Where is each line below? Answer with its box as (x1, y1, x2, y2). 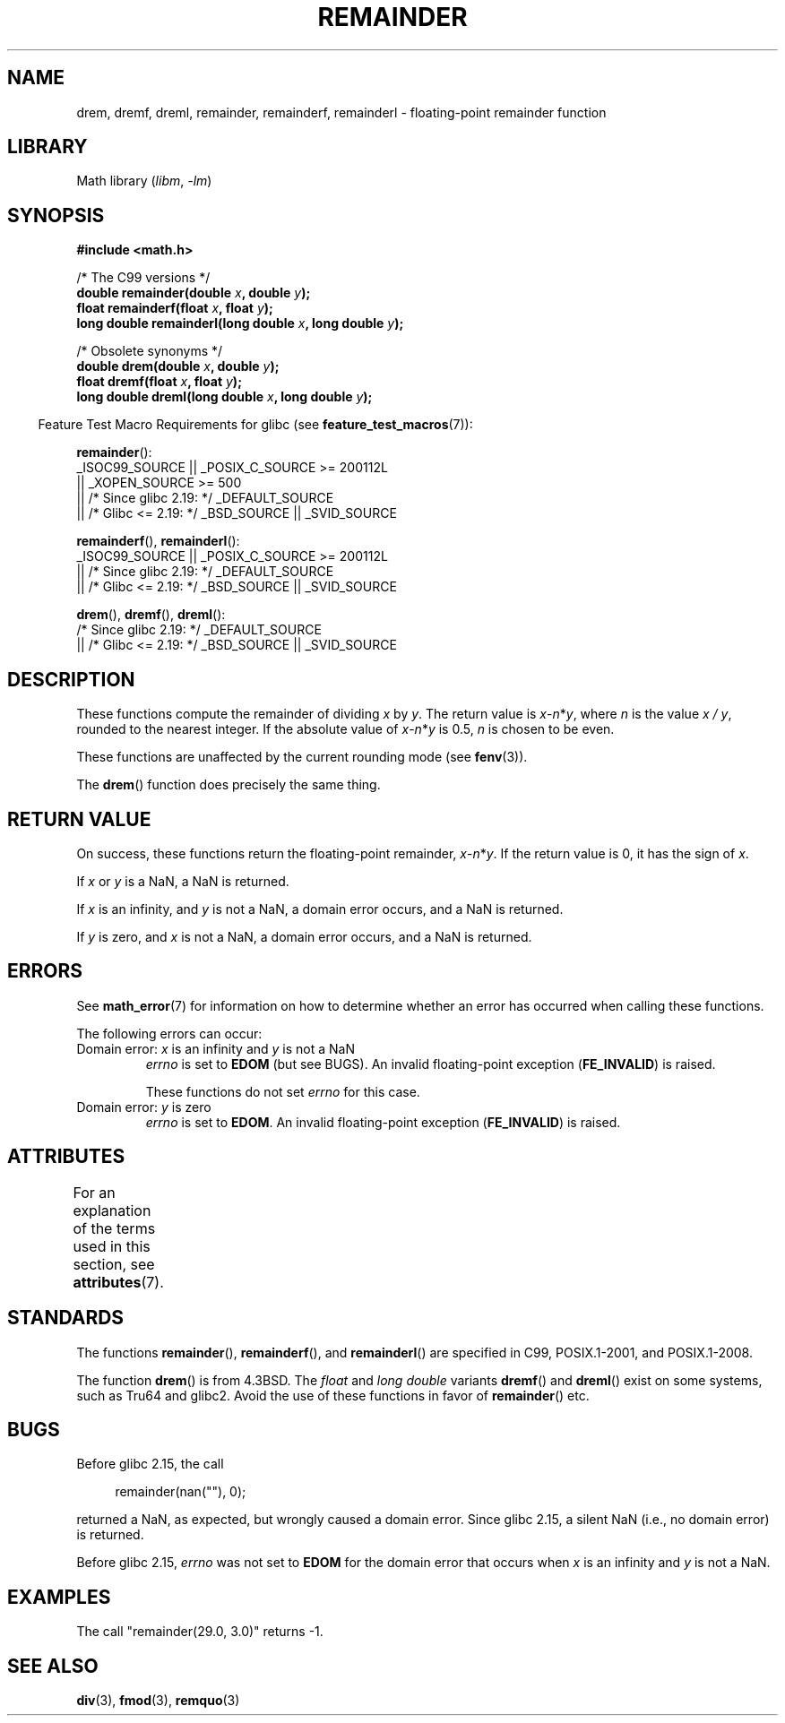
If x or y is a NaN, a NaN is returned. (76, 873, 289, 889)
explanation (73, 1201, 151, 1219)
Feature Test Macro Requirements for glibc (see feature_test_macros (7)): (38, 417, 473, 433)
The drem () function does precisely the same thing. (76, 777, 381, 793)
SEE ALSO (7, 1654, 99, 1677)
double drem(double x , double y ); (76, 358, 280, 375)
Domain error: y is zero (76, 1098, 211, 1115)
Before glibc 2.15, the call (76, 1456, 224, 1472)
